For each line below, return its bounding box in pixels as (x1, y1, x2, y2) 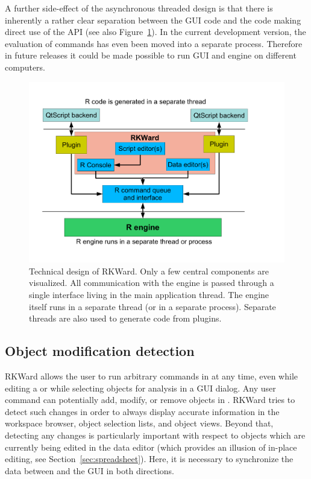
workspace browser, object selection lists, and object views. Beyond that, (5, 417, 274, 430)
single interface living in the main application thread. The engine (29, 288, 269, 300)
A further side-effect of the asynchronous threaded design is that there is (5, 2, 273, 14)
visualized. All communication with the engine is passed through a (29, 276, 274, 289)
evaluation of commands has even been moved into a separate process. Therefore (5, 37, 303, 49)
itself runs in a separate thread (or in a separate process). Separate (29, 300, 276, 312)
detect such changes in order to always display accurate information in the (5, 405, 280, 417)
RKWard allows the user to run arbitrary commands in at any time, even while (5, 369, 298, 382)
